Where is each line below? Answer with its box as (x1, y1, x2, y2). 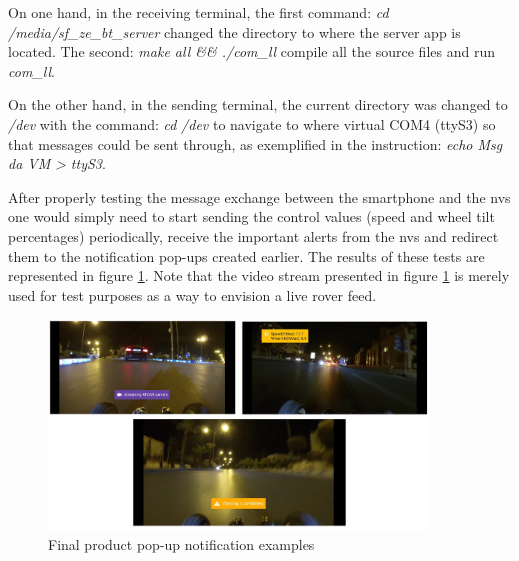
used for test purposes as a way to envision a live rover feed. (8, 284, 377, 305)
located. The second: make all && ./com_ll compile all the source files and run (8, 41, 495, 62)
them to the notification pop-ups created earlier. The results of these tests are (8, 245, 485, 266)
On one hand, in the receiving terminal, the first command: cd (8, 2, 389, 22)
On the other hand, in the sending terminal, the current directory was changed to (8, 94, 508, 115)
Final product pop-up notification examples (48, 534, 315, 555)
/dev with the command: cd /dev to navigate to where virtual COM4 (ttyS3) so (8, 113, 496, 134)
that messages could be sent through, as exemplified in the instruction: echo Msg (8, 133, 503, 154)
